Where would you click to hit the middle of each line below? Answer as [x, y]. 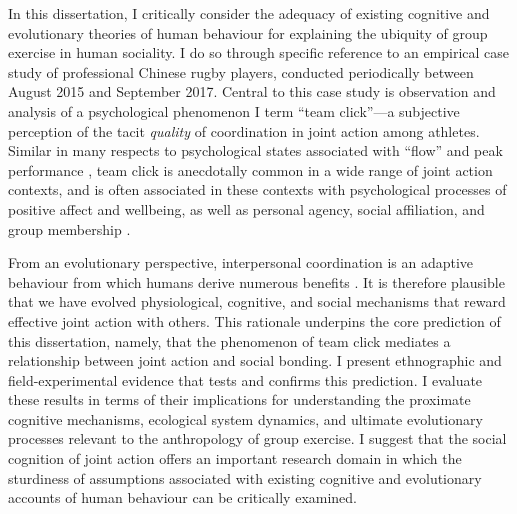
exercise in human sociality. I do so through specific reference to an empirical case [259, 52]
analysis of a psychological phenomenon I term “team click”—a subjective [234, 110]
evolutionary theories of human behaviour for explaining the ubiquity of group [248, 32]
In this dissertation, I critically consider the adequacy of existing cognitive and [249, 13]
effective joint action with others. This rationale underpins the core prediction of [254, 320]
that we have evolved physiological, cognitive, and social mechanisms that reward [257, 301]
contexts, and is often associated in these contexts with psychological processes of [257, 189]
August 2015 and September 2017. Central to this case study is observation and [252, 91]
